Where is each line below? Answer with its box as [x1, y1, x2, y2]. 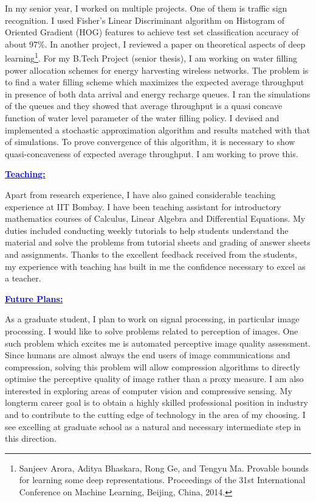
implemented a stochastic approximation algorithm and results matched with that [5, 123, 311, 136]
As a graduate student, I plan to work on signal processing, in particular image [5, 313, 300, 325]
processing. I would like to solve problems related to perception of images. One [5, 324, 298, 337]
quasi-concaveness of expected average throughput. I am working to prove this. [5, 147, 298, 160]
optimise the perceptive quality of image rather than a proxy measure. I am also [5, 372, 304, 385]
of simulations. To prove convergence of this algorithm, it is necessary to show [5, 135, 295, 148]
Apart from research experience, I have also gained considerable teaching [5, 188, 276, 200]
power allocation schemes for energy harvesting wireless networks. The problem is [5, 63, 309, 76]
